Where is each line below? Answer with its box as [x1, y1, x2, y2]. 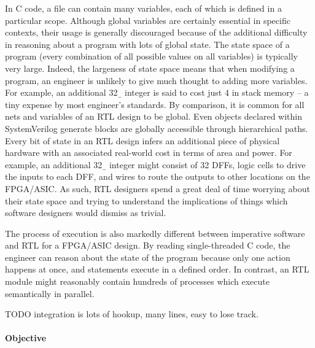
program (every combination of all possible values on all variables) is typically [5, 50, 298, 63]
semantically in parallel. [5, 287, 95, 300]
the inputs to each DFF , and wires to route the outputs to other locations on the [5, 170, 310, 183]
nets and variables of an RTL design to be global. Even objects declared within [5, 110, 302, 123]
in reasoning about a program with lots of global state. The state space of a [5, 37, 290, 50]
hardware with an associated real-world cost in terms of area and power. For [5, 146, 292, 159]
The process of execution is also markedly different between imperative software [5, 226, 305, 239]
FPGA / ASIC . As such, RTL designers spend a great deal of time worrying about [5, 182, 310, 195]
